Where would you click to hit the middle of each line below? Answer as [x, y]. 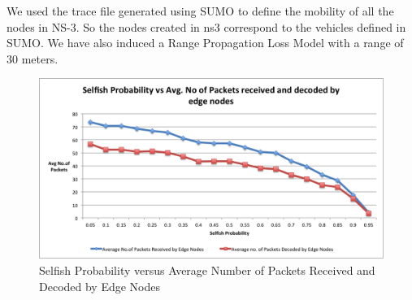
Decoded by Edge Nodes [100, 286]
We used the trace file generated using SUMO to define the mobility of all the [200, 11]
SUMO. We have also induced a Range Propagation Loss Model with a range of [205, 43]
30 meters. [33, 58]
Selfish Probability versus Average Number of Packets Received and [207, 270]
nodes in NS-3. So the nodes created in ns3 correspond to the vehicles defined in [206, 26]
